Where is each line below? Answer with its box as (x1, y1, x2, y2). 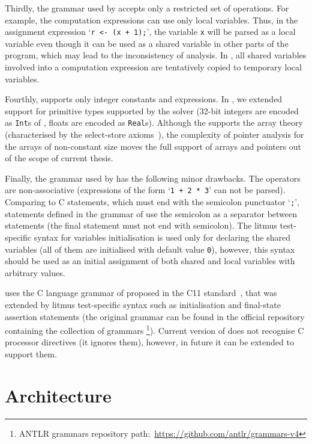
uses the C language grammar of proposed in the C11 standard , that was (5, 286, 277, 299)
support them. (5, 348, 57, 360)
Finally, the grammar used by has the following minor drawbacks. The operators (5, 171, 301, 184)
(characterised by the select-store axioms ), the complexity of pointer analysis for (5, 128, 304, 141)
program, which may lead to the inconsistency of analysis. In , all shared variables (5, 49, 307, 61)
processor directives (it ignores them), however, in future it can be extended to (5, 336, 294, 348)
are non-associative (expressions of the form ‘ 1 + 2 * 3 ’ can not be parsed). (5, 183, 286, 196)
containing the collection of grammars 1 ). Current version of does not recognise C (5, 322, 304, 336)
